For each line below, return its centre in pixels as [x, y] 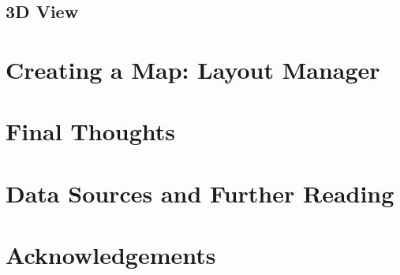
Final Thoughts [91, 131]
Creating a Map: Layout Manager [193, 69]
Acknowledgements [111, 255]
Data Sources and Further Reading [200, 193]
